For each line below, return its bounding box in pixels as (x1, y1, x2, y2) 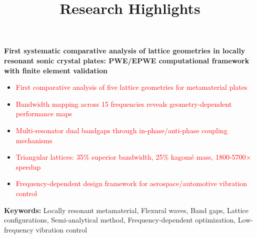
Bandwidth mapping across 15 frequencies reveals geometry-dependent (15, 98, 232, 109)
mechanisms (15, 135, 52, 145)
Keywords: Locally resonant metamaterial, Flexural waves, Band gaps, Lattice (4, 205, 249, 215)
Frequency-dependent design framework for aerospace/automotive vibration (15, 178, 247, 189)
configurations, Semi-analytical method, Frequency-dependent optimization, (4, 215, 236, 225)
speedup (15, 161, 41, 172)
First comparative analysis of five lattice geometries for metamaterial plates (15, 82, 247, 92)
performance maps (15, 108, 72, 119)
